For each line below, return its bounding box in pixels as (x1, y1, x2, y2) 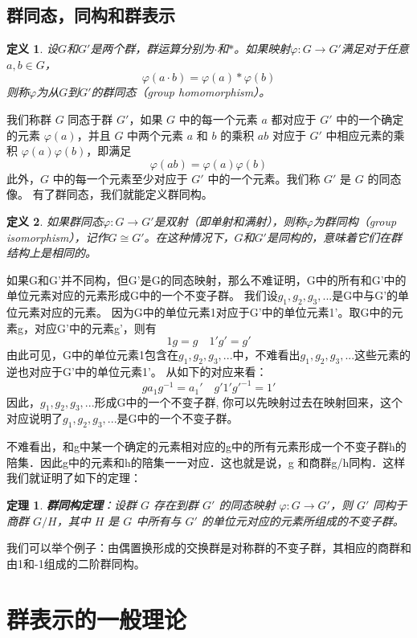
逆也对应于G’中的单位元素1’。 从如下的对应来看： (6, 363, 268, 380)
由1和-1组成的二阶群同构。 (6, 554, 145, 571)
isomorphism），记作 (6, 228, 108, 245)
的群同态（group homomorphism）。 (91, 84, 271, 100)
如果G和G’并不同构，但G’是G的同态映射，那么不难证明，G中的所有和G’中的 (6, 271, 407, 288)
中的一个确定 (336, 110, 404, 127)
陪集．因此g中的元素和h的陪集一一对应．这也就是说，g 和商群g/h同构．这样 (6, 453, 406, 470)
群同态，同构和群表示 (6, 2, 175, 27)
